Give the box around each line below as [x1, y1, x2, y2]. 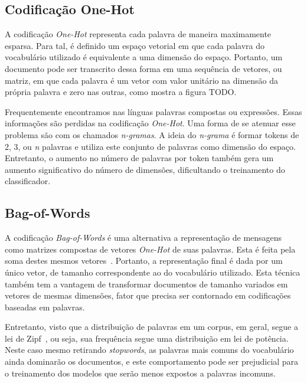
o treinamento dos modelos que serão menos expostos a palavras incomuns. [5, 366, 276, 379]
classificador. [5, 175, 51, 187]
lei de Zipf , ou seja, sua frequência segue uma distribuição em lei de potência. [5, 332, 289, 344]
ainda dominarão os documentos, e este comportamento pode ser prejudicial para [5, 355, 299, 368]
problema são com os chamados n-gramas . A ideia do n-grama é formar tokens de [5, 128, 299, 140]
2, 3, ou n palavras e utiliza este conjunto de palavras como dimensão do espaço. [5, 140, 296, 152]
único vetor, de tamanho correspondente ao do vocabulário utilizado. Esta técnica [5, 266, 301, 278]
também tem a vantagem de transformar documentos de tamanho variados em [5, 277, 288, 290]
